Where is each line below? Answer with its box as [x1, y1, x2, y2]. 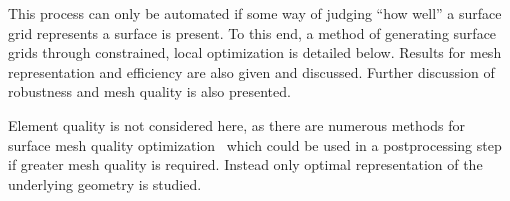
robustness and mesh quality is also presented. [8, 81, 291, 102]
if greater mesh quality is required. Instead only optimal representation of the [8, 154, 483, 175]
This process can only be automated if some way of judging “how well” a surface [8, 3, 502, 23]
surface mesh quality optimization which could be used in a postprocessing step [8, 134, 502, 155]
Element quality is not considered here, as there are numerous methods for [8, 114, 465, 135]
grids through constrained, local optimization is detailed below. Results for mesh [8, 42, 502, 63]
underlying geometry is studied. [8, 173, 202, 194]
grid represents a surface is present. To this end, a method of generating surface [8, 22, 497, 43]
